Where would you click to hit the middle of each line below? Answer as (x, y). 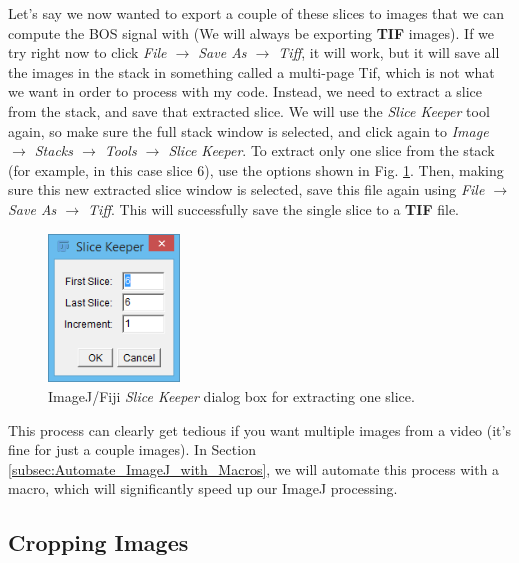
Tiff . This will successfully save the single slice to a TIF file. (273, 208)
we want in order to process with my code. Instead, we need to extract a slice (245, 91)
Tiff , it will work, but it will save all (389, 52)
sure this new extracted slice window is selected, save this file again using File (246, 189)
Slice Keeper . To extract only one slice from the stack (331, 150)
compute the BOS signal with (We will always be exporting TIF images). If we (251, 32)
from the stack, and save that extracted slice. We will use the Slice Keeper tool (249, 110)
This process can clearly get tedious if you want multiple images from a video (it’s (259, 429)
